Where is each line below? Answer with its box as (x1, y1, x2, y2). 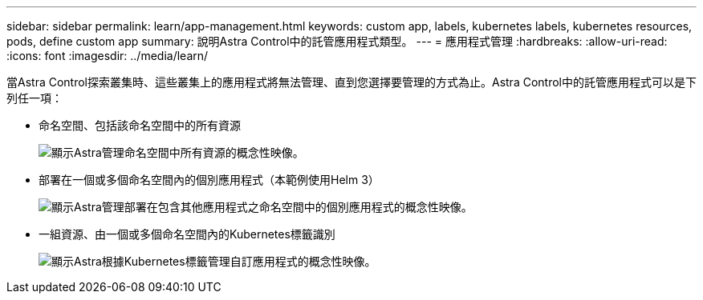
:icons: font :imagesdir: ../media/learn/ (6, 49, 209, 62)
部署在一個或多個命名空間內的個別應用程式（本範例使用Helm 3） (39, 173, 380, 186)
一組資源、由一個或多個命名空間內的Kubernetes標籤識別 (39, 227, 335, 241)
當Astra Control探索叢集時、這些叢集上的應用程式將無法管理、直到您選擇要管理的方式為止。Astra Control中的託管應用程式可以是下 (6, 75, 697, 89)
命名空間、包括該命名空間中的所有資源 (39, 118, 241, 132)
